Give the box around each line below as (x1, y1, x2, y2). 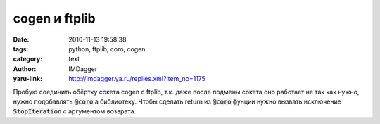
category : (13, 55, 43, 63)
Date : (13, 35, 30, 44)
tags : (13, 44, 29, 53)
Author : (13, 64, 37, 73)
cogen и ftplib (13, 11, 96, 26)
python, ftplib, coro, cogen (68, 44, 146, 53)
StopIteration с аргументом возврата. (13, 107, 137, 116)
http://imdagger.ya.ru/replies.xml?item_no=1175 (68, 75, 205, 83)
